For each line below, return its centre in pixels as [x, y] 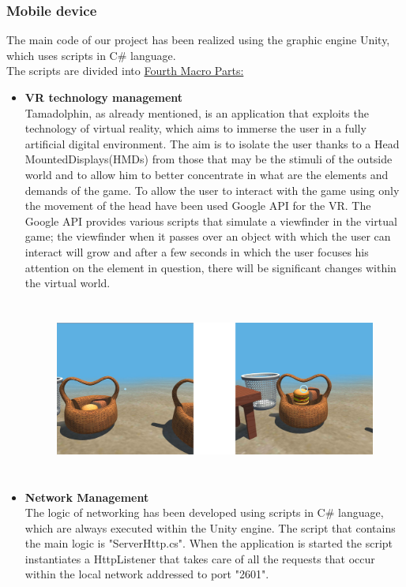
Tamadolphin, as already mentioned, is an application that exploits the [197, 112]
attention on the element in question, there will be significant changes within [211, 267]
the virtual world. [68, 283]
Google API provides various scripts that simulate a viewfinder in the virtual [211, 221]
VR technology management [104, 97]
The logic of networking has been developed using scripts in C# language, [204, 512]
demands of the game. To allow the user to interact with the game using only [212, 190]
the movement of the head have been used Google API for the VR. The [198, 206]
